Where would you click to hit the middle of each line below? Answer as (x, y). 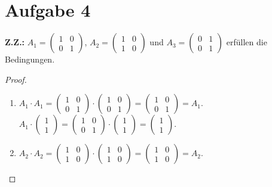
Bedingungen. (30, 59)
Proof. (16, 79)
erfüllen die (247, 42)
